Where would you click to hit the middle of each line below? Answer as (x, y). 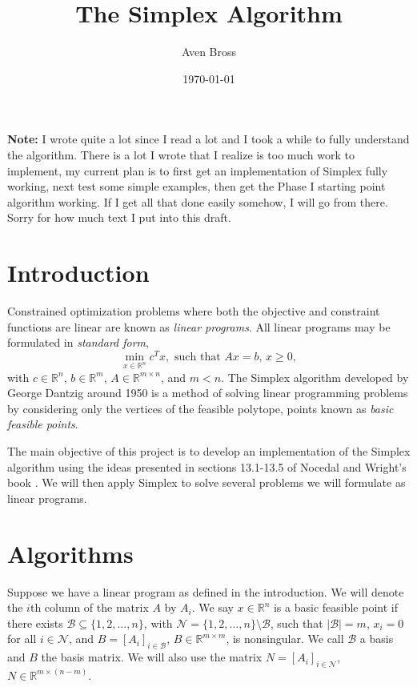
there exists (35, 623)
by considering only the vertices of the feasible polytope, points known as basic (200, 408)
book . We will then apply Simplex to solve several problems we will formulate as (206, 482)
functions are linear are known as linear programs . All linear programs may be (199, 326)
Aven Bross (209, 52)
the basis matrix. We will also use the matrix (152, 657)
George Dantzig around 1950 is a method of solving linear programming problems (208, 393)
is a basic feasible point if (335, 607)
